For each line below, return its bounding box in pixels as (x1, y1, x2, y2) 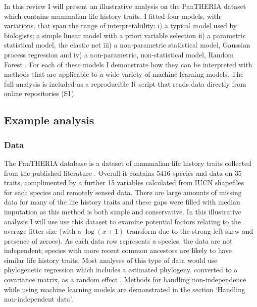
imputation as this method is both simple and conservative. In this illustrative (4, 206, 241, 216)
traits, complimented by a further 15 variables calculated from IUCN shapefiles (4, 177, 244, 188)
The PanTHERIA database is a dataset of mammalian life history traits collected (4, 157, 252, 168)
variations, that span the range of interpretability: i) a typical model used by (4, 20, 237, 31)
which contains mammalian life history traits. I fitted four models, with (4, 10, 221, 21)
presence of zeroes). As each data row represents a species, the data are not (4, 235, 233, 246)
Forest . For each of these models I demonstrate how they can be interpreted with (4, 59, 252, 69)
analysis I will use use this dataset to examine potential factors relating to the (4, 216, 241, 226)
